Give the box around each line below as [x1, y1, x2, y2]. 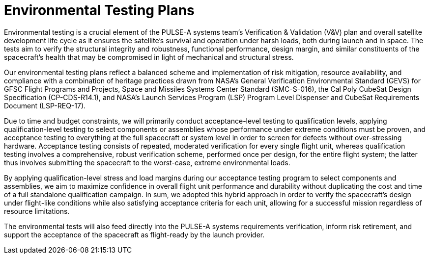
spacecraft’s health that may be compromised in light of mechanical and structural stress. [4, 52, 294, 61]
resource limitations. [4, 206, 70, 215]
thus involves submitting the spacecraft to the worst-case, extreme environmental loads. [4, 158, 290, 167]
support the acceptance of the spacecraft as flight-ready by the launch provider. [4, 230, 265, 239]
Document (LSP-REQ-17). [4, 101, 86, 110]
